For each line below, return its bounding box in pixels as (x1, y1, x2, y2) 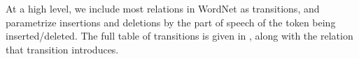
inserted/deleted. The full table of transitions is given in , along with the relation (6, 28, 353, 43)
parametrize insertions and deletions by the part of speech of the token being (6, 15, 336, 29)
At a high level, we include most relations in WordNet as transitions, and (6, 1, 320, 15)
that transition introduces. (6, 42, 119, 56)
